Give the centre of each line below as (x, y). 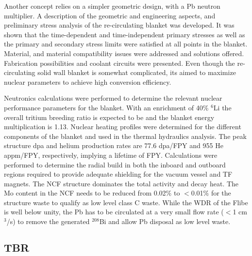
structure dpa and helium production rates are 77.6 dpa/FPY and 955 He (114, 145)
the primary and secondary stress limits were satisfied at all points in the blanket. (126, 44)
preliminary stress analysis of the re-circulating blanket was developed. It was (119, 25)
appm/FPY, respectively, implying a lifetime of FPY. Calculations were (111, 155)
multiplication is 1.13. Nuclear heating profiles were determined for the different (123, 127)
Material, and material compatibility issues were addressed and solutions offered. (124, 53)
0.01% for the (211, 193)
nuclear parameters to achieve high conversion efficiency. (88, 82)
